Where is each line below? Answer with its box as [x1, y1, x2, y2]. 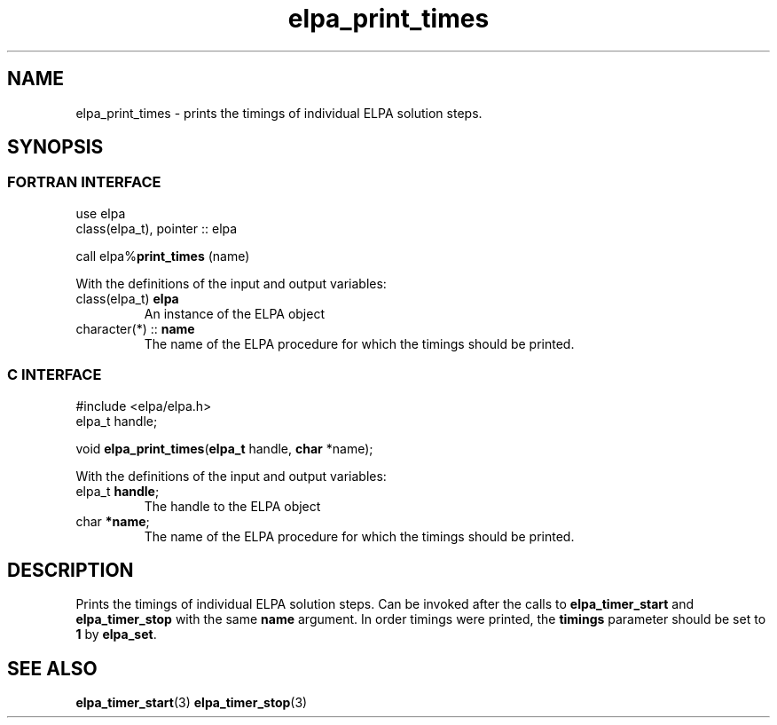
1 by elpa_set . [75, 626, 157, 642]
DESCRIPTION [7, 558, 134, 581]
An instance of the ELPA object [144, 305, 326, 321]
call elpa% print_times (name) [75, 248, 250, 264]
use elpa [75, 205, 126, 221]
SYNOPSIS [7, 136, 104, 159]
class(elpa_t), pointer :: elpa [75, 220, 238, 236]
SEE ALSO [7, 657, 98, 680]
